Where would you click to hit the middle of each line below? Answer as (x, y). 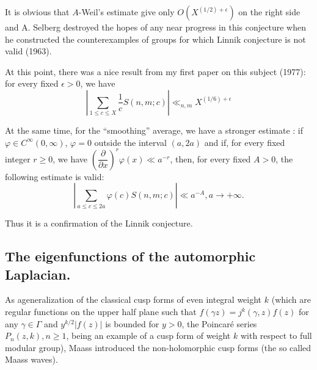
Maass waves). (31, 359)
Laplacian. (38, 274)
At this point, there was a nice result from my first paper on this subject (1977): (155, 71)
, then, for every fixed (210, 158)
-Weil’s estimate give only (126, 12)
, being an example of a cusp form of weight (148, 336)
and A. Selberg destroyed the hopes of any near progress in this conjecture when (155, 27)
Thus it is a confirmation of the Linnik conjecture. (99, 223)
